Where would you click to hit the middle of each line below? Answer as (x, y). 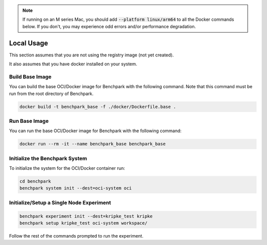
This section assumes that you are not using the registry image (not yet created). (91, 55)
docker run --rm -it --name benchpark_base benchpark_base (92, 144)
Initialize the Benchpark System (48, 158)
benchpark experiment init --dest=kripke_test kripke (86, 216)
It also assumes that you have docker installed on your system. (73, 64)
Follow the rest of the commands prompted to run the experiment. (76, 236)
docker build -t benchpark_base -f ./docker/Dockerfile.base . (98, 107)
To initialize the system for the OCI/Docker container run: (67, 168)
